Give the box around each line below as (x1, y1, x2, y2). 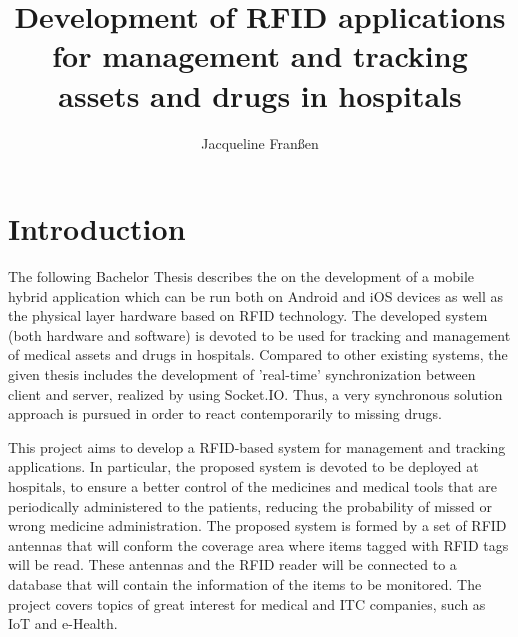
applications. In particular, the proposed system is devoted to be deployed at (8, 456, 479, 477)
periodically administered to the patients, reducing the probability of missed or (8, 495, 492, 516)
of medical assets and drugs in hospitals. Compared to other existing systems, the (8, 344, 508, 365)
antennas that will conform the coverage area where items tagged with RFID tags (8, 534, 509, 555)
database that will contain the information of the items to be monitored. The (8, 573, 482, 594)
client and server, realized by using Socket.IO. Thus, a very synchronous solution (8, 383, 503, 404)
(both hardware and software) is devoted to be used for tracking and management (8, 324, 511, 345)
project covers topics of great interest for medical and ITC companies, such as (8, 593, 486, 614)
